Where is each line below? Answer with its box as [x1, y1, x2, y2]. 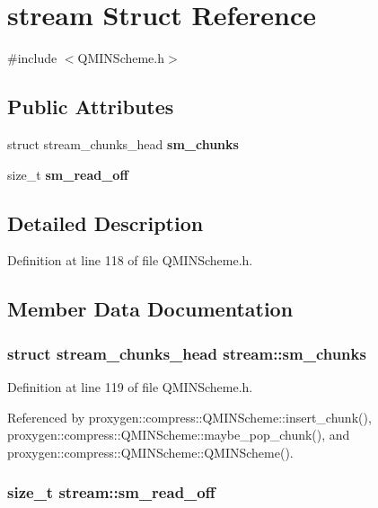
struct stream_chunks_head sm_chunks [7, 134, 239, 153]
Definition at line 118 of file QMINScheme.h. [7, 251, 253, 270]
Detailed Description [7, 209, 204, 236]
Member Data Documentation [7, 295, 294, 323]
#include [7, 49, 57, 67]
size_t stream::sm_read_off [7, 481, 215, 504]
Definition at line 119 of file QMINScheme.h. [7, 377, 253, 396]
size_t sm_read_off [7, 165, 128, 183]
